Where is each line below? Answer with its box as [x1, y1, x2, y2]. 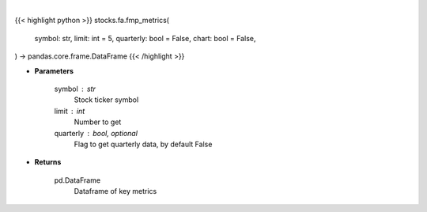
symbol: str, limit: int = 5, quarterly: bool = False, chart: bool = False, [34, 33, 256, 43]
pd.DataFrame [54, 175, 101, 185]
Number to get [74, 117, 122, 127]
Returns [34, 157, 62, 167]
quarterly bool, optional [54, 128, 138, 138]
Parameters [34, 66, 74, 75]
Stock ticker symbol [74, 95, 139, 104]
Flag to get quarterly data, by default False [74, 139, 213, 149]
